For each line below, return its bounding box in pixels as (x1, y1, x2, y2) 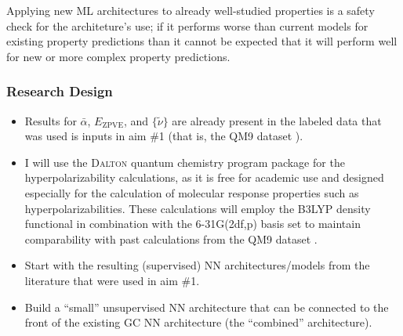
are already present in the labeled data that (172, 112, 382, 128)
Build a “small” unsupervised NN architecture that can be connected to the (24, 298, 389, 315)
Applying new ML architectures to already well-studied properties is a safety (6, 2, 375, 18)
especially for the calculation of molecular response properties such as (24, 184, 359, 201)
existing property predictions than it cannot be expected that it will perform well (6, 33, 398, 49)
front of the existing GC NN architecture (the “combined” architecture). (24, 314, 372, 331)
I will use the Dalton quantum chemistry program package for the (24, 154, 345, 170)
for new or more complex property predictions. (6, 48, 231, 64)
